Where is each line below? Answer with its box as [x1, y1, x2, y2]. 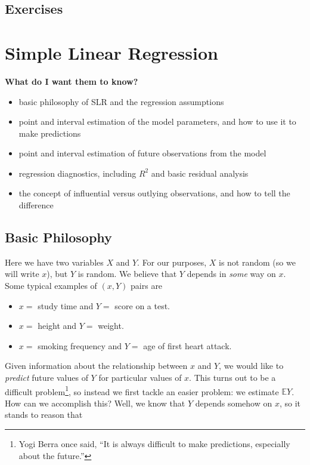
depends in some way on [187, 267, 276, 280]
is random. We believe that [77, 267, 177, 280]
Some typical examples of [5, 279, 97, 292]
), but [46, 267, 68, 280]
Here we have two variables [5, 255, 104, 268]
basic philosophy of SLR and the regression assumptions [18, 95, 224, 107]
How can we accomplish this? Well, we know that [5, 396, 185, 409]
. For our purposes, [137, 255, 207, 268]
